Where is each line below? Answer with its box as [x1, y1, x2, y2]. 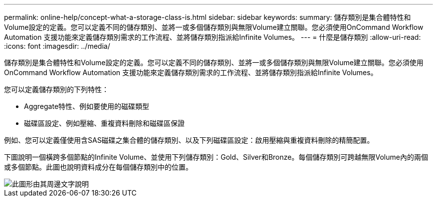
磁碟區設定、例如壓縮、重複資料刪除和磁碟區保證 [24, 119, 185, 127]
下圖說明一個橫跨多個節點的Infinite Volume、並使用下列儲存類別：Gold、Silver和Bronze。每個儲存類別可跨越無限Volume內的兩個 [4, 153, 428, 161]
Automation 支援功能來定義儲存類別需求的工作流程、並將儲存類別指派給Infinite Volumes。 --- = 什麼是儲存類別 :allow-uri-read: [4, 33, 421, 41]
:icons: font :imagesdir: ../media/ [4, 42, 110, 50]
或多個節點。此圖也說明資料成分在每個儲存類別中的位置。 [4, 163, 193, 171]
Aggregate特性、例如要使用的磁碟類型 [24, 102, 150, 110]
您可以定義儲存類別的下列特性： [4, 85, 109, 94]
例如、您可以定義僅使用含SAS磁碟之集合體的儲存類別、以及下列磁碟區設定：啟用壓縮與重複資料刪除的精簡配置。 [4, 136, 374, 144]
